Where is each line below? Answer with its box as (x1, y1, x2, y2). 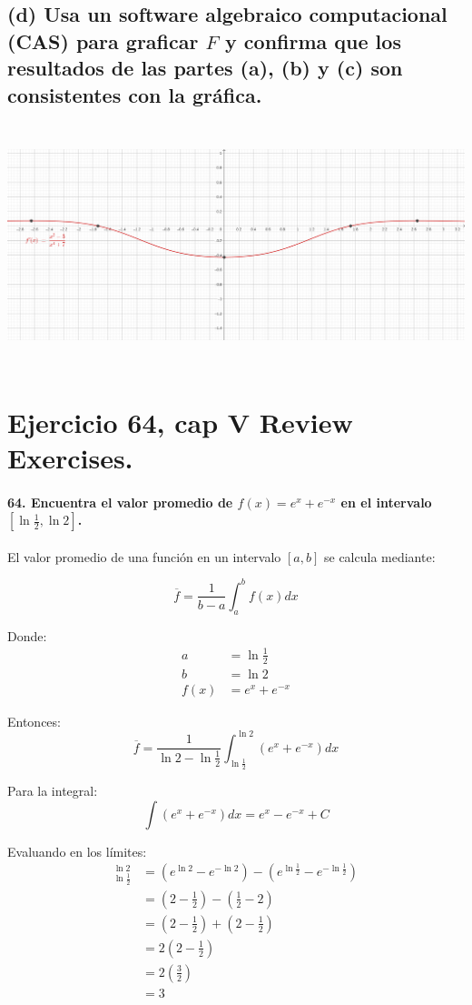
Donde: (7, 626, 47, 645)
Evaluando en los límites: (7, 841, 147, 860)
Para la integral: (7, 781, 98, 800)
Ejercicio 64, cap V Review (7, 403, 353, 440)
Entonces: (7, 711, 61, 730)
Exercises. (7, 438, 133, 476)
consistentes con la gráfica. (7, 80, 262, 108)
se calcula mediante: (323, 547, 436, 566)
